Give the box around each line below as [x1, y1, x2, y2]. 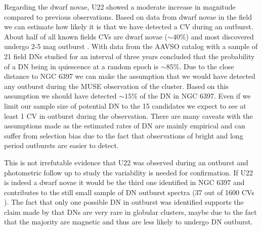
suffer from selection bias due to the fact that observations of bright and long [4, 130, 243, 141]
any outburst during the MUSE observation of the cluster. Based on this [4, 80, 229, 91]
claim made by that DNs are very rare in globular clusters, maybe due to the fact [4, 206, 257, 217]
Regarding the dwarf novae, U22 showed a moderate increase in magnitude [4, 2, 236, 12]
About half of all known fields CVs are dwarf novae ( [4, 31, 168, 41]
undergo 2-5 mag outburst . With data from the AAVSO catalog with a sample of [4, 41, 258, 52]
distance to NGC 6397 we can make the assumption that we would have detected [4, 71, 255, 81]
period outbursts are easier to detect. [4, 140, 119, 151]
